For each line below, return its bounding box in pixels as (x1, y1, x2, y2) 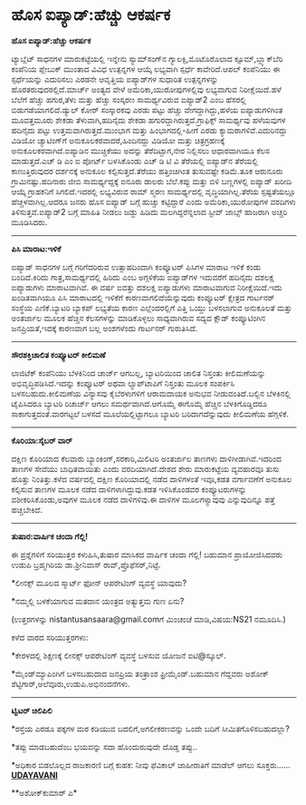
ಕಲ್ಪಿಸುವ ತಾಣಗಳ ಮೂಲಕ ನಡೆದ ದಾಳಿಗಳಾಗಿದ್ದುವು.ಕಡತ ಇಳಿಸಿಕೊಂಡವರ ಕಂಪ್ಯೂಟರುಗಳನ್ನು (11, 484, 247, 495)
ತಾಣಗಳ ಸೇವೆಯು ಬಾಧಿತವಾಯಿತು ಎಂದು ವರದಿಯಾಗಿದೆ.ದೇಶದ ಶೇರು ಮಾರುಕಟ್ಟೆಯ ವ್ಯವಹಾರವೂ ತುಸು (11, 463, 280, 474)
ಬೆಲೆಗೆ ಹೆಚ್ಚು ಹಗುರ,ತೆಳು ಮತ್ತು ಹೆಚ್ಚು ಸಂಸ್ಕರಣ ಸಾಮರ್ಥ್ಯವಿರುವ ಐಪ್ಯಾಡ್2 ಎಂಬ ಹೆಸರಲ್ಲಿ (11, 93, 247, 104)
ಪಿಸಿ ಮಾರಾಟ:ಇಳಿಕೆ (11, 243, 62, 254)
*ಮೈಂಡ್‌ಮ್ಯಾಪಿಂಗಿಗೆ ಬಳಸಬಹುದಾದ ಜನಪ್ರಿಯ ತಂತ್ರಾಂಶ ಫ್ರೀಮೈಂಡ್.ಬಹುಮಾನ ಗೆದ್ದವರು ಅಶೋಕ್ (11, 668, 269, 679)
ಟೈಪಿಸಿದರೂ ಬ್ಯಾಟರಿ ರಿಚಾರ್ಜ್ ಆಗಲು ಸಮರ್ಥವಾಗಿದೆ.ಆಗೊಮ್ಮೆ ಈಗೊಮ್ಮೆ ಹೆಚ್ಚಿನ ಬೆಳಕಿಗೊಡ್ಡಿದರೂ (11, 398, 268, 408)
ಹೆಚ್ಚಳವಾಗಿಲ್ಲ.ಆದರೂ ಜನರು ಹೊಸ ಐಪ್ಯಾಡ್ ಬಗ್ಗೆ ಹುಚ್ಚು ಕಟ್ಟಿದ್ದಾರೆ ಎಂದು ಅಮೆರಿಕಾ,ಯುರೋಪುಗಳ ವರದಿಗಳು (11, 196, 296, 207)
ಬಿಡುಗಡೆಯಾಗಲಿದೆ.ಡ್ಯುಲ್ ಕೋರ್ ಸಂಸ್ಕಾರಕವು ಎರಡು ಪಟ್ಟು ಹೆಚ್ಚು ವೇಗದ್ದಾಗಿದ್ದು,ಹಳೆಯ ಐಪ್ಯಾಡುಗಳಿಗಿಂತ (11, 104, 283, 115)
